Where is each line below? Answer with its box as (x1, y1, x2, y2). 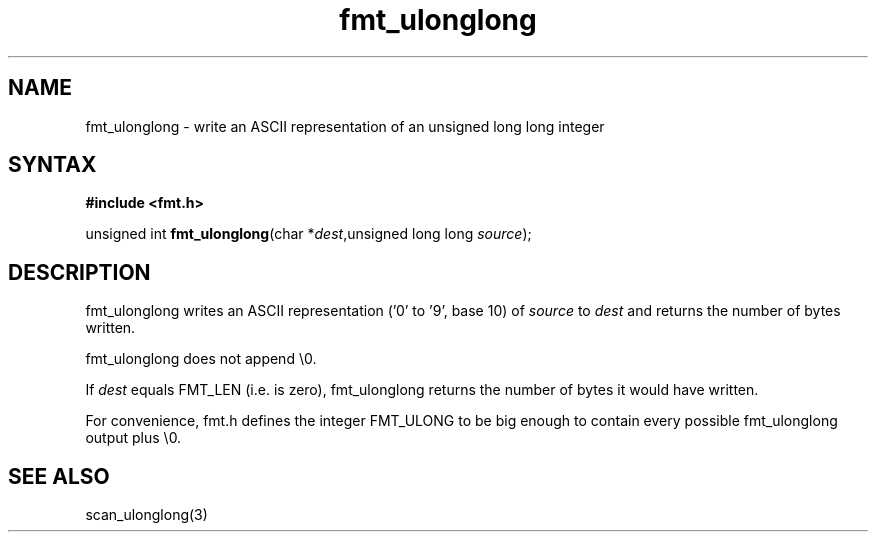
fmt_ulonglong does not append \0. (85, 350, 317, 368)
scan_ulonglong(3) (85, 506, 208, 524)
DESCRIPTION (8, 259, 151, 285)
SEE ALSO (8, 463, 110, 489)
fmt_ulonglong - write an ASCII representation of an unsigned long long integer (85, 117, 605, 135)
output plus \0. (85, 429, 182, 447)
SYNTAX (8, 152, 97, 178)
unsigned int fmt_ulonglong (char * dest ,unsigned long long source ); (85, 225, 532, 243)
